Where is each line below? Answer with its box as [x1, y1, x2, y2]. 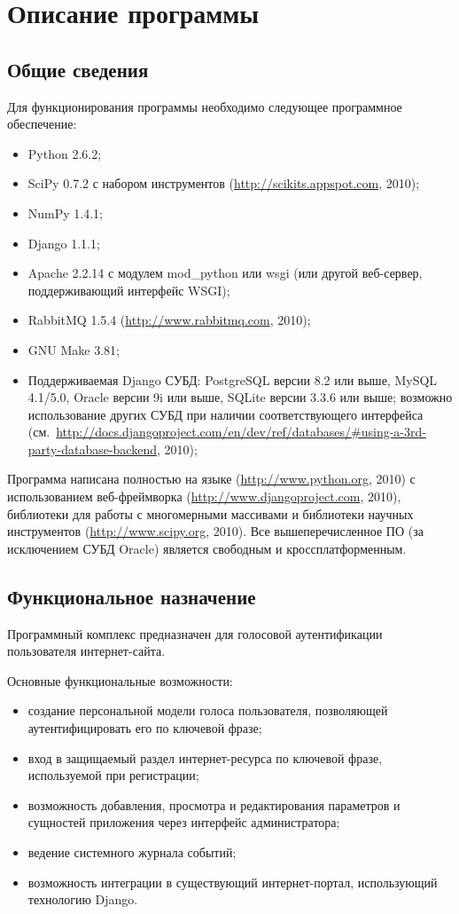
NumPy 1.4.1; [27, 203, 104, 222]
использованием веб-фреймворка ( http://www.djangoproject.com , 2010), [7, 487, 401, 506]
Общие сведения [7, 55, 149, 83]
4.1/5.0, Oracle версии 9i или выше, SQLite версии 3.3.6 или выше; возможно [27, 388, 453, 406]
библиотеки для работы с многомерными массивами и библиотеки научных [7, 504, 414, 523]
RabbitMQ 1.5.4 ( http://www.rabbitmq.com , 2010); [27, 311, 311, 329]
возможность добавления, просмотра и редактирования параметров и [27, 795, 401, 814]
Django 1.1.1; [27, 233, 100, 252]
